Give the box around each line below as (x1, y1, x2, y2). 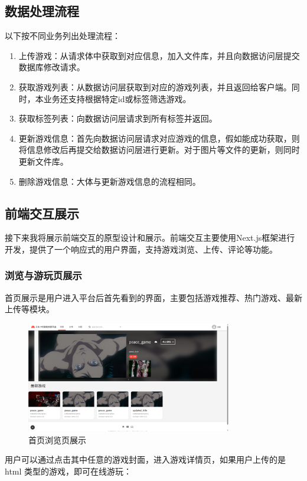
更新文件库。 (18, 155, 68, 167)
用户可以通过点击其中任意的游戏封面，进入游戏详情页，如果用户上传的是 (5, 453, 286, 466)
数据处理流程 (5, 2, 79, 20)
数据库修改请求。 (18, 61, 85, 73)
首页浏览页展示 (28, 433, 86, 446)
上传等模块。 (5, 303, 54, 315)
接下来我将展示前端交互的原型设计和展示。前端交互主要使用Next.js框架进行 (5, 231, 295, 244)
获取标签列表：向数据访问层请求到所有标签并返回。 (18, 112, 217, 125)
